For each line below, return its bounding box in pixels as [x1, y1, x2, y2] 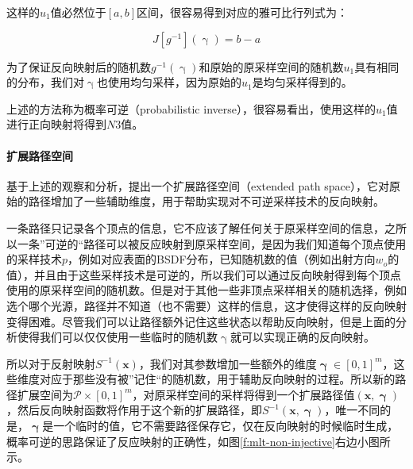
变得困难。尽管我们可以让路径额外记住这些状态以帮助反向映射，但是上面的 [6, 313, 396, 329]
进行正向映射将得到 [6, 116, 106, 133]
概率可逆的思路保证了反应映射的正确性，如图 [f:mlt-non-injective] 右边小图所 [6, 432, 391, 449]
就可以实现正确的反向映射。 [230, 329, 375, 345]
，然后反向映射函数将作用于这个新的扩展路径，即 [6, 402, 262, 418]
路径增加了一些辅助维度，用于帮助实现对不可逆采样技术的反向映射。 [28, 193, 384, 210]
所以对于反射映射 [6, 355, 95, 371]
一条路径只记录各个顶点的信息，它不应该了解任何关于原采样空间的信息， [6, 219, 384, 236]
